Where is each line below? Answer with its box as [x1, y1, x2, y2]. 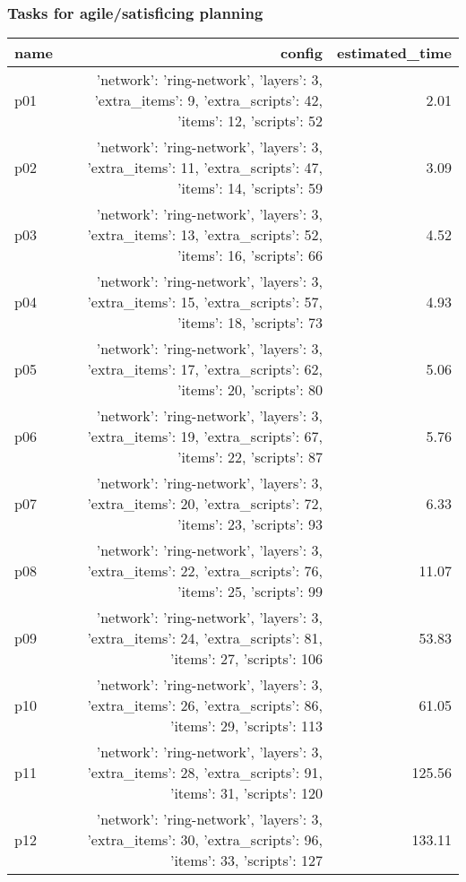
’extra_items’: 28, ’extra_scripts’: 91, [87, 762, 324, 783]
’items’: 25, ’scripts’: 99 [177, 581, 324, 602]
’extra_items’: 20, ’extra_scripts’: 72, [87, 493, 324, 514]
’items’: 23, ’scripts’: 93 [177, 514, 324, 535]
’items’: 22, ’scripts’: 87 [177, 446, 324, 468]
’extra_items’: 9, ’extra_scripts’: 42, [94, 90, 324, 111]
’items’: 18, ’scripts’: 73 [177, 312, 324, 333]
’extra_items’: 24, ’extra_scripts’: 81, [87, 627, 324, 649]
